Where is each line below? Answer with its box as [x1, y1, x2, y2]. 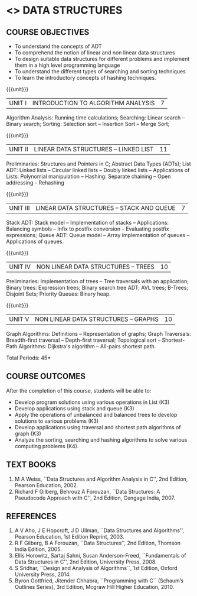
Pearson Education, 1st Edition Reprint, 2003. [14, 533, 125, 540]
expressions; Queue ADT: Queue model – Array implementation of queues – [6, 232, 190, 238]
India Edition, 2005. [14, 546, 62, 553]
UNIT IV [9, 263, 31, 271]
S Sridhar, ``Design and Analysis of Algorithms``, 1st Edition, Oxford [14, 565, 178, 572]
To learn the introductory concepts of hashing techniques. [14, 74, 156, 81]
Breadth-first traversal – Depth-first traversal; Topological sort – [6, 336, 161, 344]
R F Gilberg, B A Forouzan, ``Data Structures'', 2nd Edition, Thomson [14, 539, 181, 547]
